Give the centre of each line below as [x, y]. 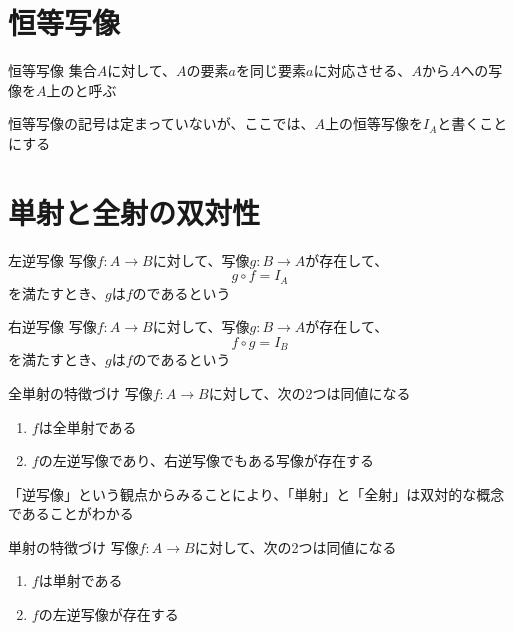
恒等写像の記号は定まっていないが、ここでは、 [161, 123]
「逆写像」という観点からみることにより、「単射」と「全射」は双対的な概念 [256, 493]
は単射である [80, 580]
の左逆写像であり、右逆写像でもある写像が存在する [206, 460]
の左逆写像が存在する [108, 614]
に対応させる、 [362, 70]
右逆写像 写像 [52, 326]
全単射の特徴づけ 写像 [80, 392]
